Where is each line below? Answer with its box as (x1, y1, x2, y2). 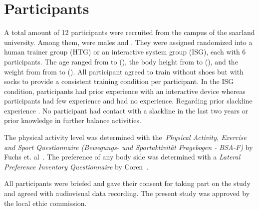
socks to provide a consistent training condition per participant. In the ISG (4, 76, 234, 86)
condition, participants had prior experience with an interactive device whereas (4, 85, 246, 96)
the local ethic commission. (4, 197, 87, 208)
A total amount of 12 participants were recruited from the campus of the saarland (4, 27, 255, 37)
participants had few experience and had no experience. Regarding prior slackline (4, 95, 253, 106)
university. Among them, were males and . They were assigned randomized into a (4, 36, 253, 47)
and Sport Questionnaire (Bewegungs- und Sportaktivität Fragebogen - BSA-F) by (4, 141, 253, 152)
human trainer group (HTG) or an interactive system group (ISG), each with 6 (4, 46, 246, 57)
